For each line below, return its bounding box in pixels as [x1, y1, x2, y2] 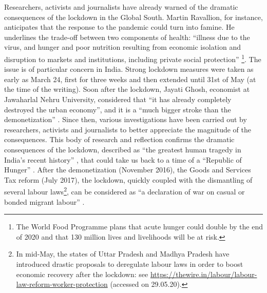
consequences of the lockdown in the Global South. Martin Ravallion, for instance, [4, 11, 263, 22]
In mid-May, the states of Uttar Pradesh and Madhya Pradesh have [16, 248, 230, 259]
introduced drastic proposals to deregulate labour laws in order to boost [16, 258, 243, 269]
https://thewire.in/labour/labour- [150, 268, 257, 279]
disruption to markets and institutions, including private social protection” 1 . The [4, 52, 261, 64]
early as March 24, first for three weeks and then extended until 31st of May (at [4, 73, 256, 84]
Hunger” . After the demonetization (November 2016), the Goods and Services [4, 164, 251, 175]
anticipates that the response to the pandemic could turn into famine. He [4, 22, 235, 32]
